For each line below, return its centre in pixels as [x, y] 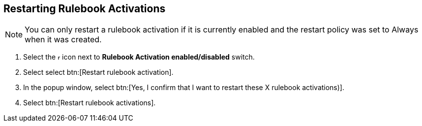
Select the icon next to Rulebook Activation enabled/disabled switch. [139, 57]
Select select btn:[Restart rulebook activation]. [98, 72]
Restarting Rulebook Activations [85, 9]
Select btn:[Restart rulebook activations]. [90, 103]
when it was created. [63, 40]
